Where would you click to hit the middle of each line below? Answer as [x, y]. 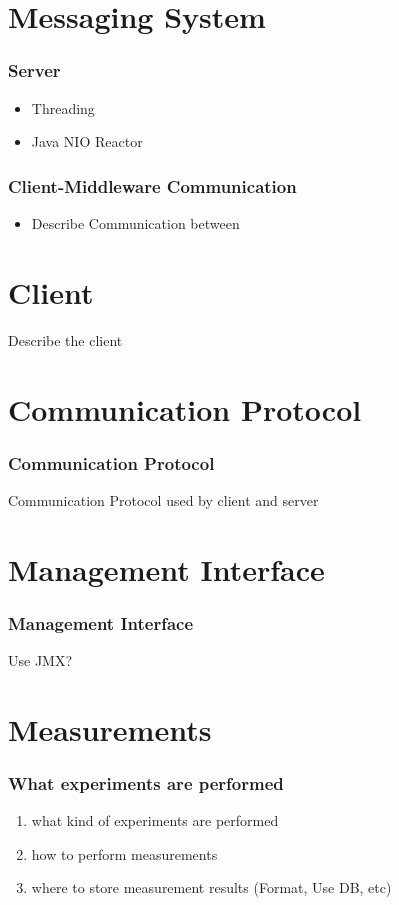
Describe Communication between [135, 223]
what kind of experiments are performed [155, 820]
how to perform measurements [124, 853]
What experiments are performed [146, 782]
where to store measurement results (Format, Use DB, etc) [211, 887]
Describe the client [65, 339]
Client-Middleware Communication [152, 185]
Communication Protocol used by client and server [163, 499]
